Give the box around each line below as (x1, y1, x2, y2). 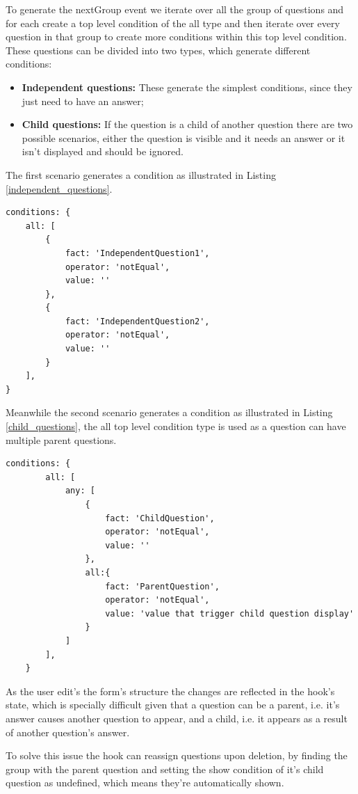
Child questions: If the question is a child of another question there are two (22, 117, 353, 132)
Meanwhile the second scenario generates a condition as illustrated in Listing (6, 405, 333, 420)
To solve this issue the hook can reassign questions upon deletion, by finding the (6, 748, 348, 763)
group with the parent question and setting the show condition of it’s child (6, 761, 324, 776)
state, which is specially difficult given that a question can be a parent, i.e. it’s (6, 697, 340, 712)
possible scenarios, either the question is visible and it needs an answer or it (22, 130, 345, 145)
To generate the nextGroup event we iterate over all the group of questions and (6, 2, 344, 16)
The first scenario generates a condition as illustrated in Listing (6, 167, 276, 182)
